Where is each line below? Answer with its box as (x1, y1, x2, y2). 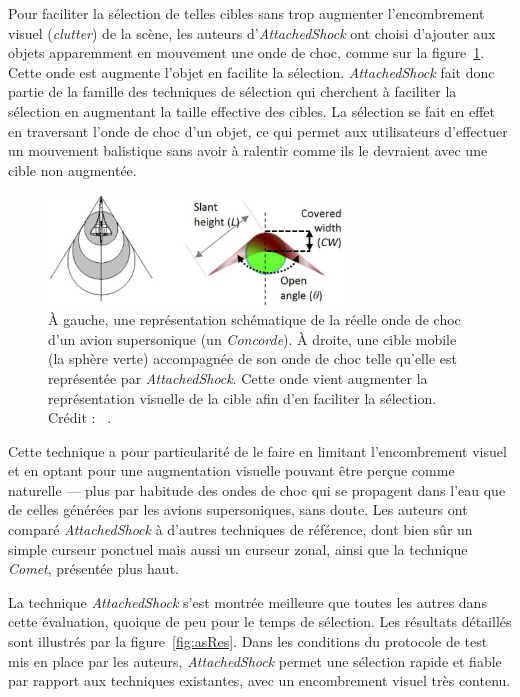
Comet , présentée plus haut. (8, 558, 179, 579)
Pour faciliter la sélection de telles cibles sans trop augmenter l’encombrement (8, 3, 485, 23)
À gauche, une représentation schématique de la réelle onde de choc (48, 309, 461, 330)
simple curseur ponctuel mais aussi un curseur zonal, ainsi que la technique (8, 538, 468, 559)
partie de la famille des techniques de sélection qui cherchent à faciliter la (8, 81, 457, 102)
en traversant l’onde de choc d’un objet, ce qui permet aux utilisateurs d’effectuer (8, 120, 508, 141)
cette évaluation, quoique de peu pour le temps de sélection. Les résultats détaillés (8, 611, 512, 632)
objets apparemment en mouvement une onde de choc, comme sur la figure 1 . (8, 42, 485, 63)
